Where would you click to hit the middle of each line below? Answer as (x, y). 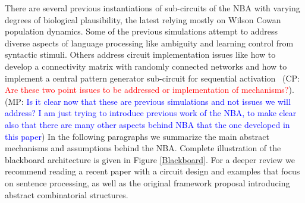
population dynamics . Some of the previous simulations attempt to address (142, 31)
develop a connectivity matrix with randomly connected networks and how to (146, 66)
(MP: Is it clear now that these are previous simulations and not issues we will (148, 101)
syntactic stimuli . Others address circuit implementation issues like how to (140, 54)
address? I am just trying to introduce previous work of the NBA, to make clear (151, 113)
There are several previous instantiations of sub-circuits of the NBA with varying (152, 8)
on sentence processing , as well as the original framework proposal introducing (147, 182)
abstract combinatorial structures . (67, 194)
